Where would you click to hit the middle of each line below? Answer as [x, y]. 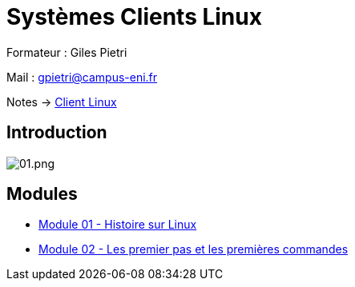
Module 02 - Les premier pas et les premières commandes [194, 249]
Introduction [57, 133]
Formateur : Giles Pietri [67, 52]
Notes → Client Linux [62, 102]
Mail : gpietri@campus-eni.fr [82, 77]
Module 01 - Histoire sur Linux [118, 225]
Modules [42, 194]
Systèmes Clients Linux [134, 17]
